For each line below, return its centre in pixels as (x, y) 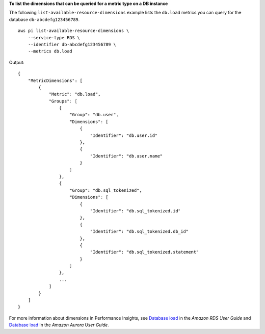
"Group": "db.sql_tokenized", (106, 190)
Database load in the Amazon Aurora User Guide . (59, 325)
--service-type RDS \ (54, 38)
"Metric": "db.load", (75, 94)
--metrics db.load (50, 51)
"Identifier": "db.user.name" (126, 156)
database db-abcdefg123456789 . (44, 19)
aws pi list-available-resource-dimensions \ (74, 31)
